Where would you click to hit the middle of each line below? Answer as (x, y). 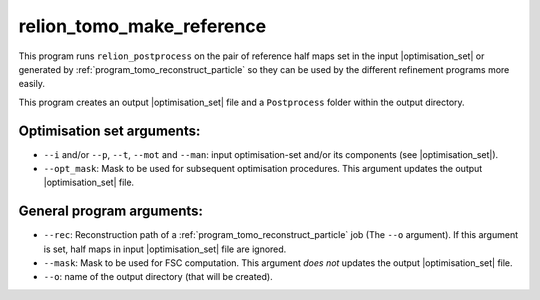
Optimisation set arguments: (109, 130)
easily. (31, 84)
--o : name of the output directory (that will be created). (158, 277)
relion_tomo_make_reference (142, 26)
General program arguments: (111, 211)
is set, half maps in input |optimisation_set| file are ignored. (165, 249)
